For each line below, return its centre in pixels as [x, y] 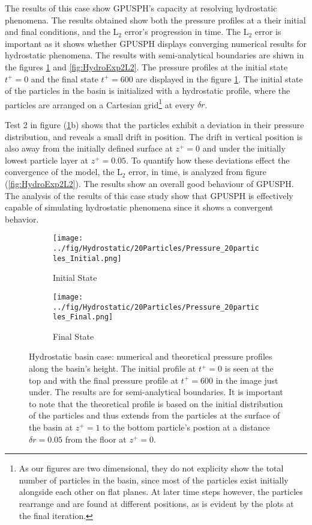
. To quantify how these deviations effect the [208, 160]
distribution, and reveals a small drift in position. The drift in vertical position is [154, 136]
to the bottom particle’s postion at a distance [186, 427]
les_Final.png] [83, 317]
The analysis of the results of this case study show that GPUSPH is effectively [149, 195]
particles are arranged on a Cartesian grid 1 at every [100, 103]
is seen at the [249, 368]
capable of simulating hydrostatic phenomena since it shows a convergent [139, 207]
